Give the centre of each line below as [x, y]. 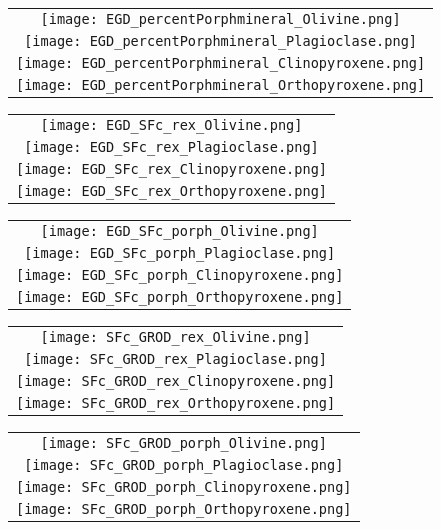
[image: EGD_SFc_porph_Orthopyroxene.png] [180, 297]
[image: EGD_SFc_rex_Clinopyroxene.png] [171, 169]
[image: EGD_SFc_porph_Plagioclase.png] [180, 253]
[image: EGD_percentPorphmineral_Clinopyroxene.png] [221, 63]
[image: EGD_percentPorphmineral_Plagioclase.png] [221, 41]
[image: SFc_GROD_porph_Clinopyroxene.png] [184, 487]
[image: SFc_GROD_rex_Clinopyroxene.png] [176, 381]
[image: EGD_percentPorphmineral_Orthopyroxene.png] [221, 85]
